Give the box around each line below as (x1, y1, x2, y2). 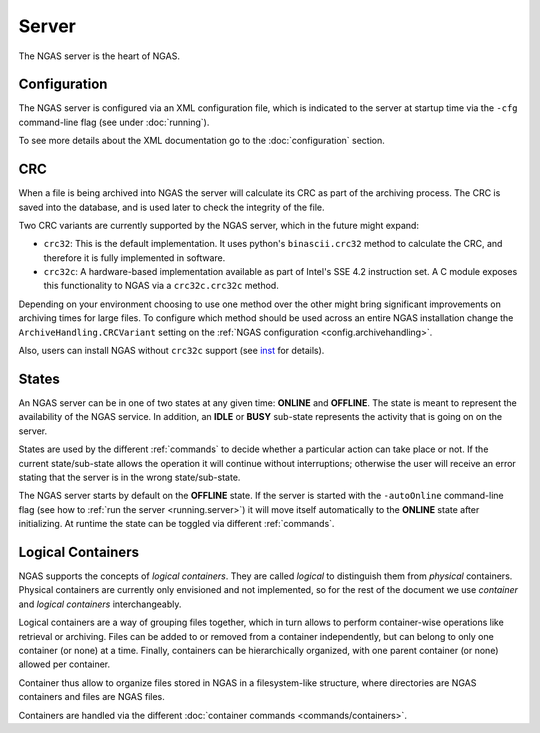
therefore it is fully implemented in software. (43, 251, 226, 264)
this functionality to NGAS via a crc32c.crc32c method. (43, 280, 279, 292)
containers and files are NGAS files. (18, 691, 165, 703)
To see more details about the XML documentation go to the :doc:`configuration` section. (18, 135, 385, 147)
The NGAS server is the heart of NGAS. (18, 50, 180, 62)
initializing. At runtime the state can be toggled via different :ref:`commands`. (18, 518, 335, 530)
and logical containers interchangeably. (18, 598, 182, 610)
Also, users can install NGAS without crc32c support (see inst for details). (18, 345, 325, 357)
